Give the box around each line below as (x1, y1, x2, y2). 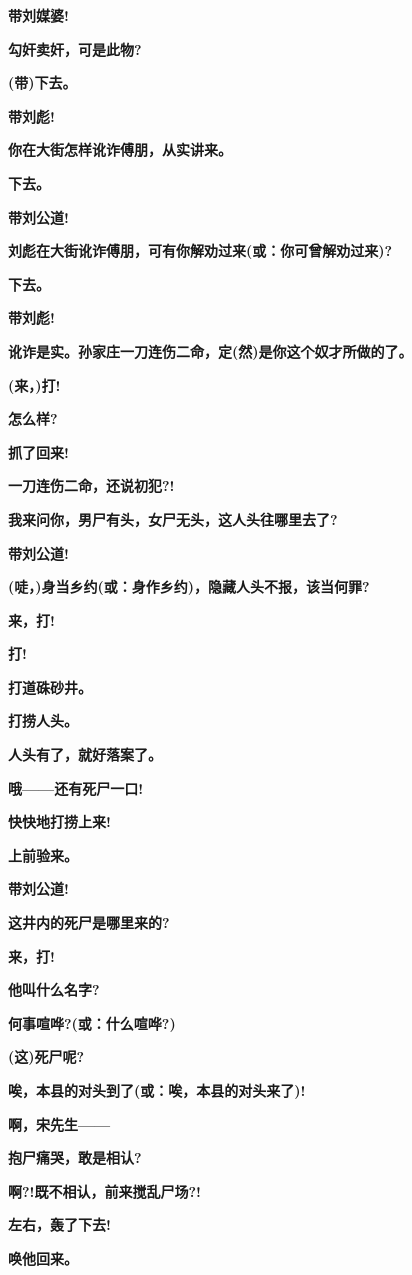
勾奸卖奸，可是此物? (8, 38, 142, 59)
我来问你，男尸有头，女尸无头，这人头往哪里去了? (8, 508, 338, 529)
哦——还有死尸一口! (8, 777, 144, 798)
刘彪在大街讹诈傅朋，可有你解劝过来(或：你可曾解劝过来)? (8, 240, 393, 261)
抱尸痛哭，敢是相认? (8, 1147, 142, 1168)
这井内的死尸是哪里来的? (8, 912, 170, 933)
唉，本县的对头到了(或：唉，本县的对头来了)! (8, 1080, 306, 1100)
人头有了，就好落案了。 (8, 744, 162, 765)
